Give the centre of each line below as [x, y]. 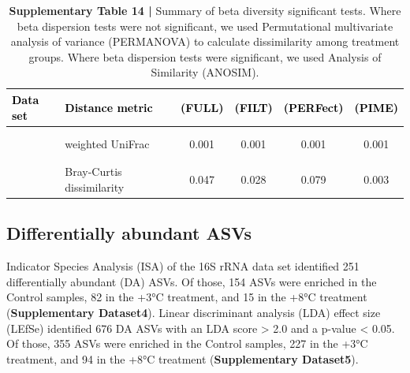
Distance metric [109, 107]
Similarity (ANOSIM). [205, 72]
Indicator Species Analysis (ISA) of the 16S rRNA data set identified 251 [183, 266]
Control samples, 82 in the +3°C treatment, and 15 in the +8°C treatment [187, 297]
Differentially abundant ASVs [129, 233]
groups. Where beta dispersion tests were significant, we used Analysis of [205, 56]
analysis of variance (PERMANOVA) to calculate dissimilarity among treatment [205, 41]
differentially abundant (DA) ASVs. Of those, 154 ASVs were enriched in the [192, 281]
